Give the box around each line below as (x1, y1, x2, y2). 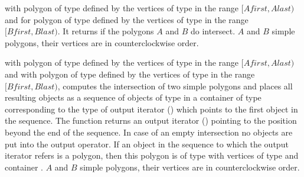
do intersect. (190, 25, 236, 37)
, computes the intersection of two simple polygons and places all (57, 79, 293, 92)
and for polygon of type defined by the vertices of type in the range (5, 13, 249, 25)
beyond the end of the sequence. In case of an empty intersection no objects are (5, 125, 293, 138)
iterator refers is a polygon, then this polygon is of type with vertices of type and (5, 149, 299, 162)
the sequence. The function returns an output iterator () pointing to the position (5, 114, 297, 127)
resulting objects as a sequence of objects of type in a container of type (5, 91, 261, 104)
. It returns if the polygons (57, 25, 154, 37)
